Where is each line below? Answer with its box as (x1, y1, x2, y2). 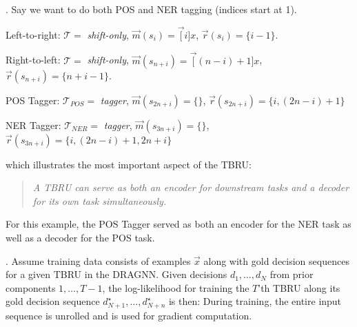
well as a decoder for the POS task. (6, 230, 155, 244)
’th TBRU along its (258, 280, 340, 295)
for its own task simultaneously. (32, 193, 167, 208)
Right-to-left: (6, 52, 61, 67)
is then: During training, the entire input (168, 294, 342, 308)
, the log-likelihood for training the (102, 280, 249, 295)
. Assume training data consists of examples (6, 253, 191, 268)
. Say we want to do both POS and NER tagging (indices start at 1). (6, 2, 297, 16)
